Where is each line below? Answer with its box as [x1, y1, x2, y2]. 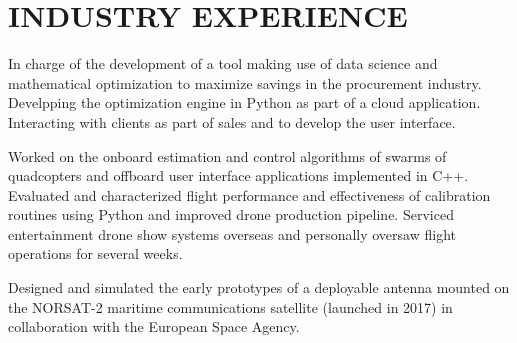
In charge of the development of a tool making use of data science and [8, 53, 438, 74]
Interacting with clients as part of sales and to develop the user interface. [8, 111, 456, 132]
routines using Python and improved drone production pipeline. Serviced [8, 204, 454, 225]
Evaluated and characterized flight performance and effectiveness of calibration [8, 184, 491, 205]
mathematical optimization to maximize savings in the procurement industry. [8, 72, 482, 93]
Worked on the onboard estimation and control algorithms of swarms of [8, 145, 447, 166]
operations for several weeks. [8, 243, 183, 264]
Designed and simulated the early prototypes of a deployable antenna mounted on [8, 277, 510, 298]
